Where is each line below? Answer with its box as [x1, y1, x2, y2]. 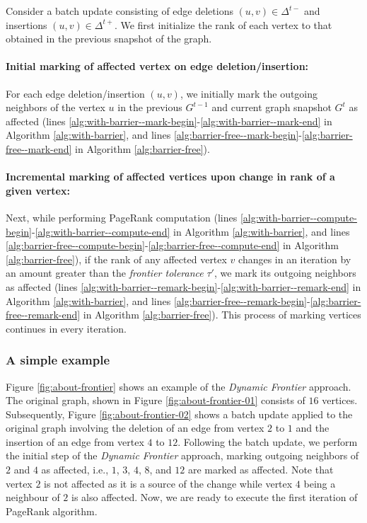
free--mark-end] [6, 141, 72, 156]
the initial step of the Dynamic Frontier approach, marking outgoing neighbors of [6, 448, 359, 463]
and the [296, 420, 330, 435]
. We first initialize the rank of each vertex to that [114, 17, 332, 32]
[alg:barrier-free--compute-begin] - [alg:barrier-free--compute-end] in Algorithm [6, 238, 339, 253]
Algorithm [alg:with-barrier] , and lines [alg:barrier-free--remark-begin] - [6, 293, 310, 308]
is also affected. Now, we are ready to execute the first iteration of [71, 490, 358, 505]
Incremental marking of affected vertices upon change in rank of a [6, 169, 335, 184]
